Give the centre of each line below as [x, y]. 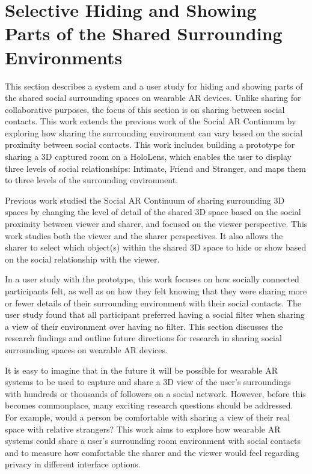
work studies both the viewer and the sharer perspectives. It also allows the [144, 235]
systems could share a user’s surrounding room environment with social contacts [153, 441]
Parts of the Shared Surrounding [144, 33]
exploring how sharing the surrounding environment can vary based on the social [154, 132]
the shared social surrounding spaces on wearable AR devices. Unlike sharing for [153, 98]
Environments [64, 57]
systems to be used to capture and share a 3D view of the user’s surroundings [148, 382]
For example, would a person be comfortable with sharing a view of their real [147, 417]
